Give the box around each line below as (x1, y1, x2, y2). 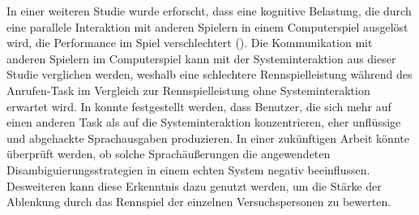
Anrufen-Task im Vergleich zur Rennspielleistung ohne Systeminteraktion (6, 81, 370, 98)
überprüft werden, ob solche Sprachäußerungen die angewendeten (6, 145, 331, 162)
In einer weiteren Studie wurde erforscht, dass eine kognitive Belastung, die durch (6, 2, 412, 19)
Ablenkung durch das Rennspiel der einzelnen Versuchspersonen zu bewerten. (6, 193, 391, 210)
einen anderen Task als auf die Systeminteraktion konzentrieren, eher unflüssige (6, 114, 401, 131)
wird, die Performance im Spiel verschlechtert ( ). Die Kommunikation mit (6, 34, 373, 51)
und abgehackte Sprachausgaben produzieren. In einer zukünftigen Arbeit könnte (6, 129, 409, 146)
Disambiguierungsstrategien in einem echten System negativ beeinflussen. (6, 161, 370, 178)
